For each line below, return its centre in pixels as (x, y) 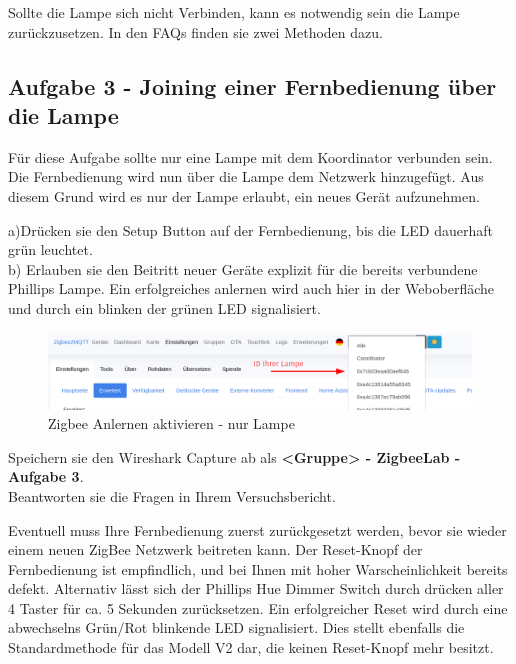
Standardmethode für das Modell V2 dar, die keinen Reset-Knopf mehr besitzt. (251, 647)
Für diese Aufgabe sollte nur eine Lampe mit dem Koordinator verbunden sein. (250, 156)
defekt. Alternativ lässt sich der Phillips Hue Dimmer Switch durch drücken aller (256, 588)
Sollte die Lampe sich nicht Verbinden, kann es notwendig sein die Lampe (234, 12)
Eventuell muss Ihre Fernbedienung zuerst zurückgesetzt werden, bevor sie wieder (257, 529)
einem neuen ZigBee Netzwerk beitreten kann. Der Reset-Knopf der (215, 549)
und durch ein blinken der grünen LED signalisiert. (164, 307)
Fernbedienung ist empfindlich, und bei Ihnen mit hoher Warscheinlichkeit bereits (258, 568)
